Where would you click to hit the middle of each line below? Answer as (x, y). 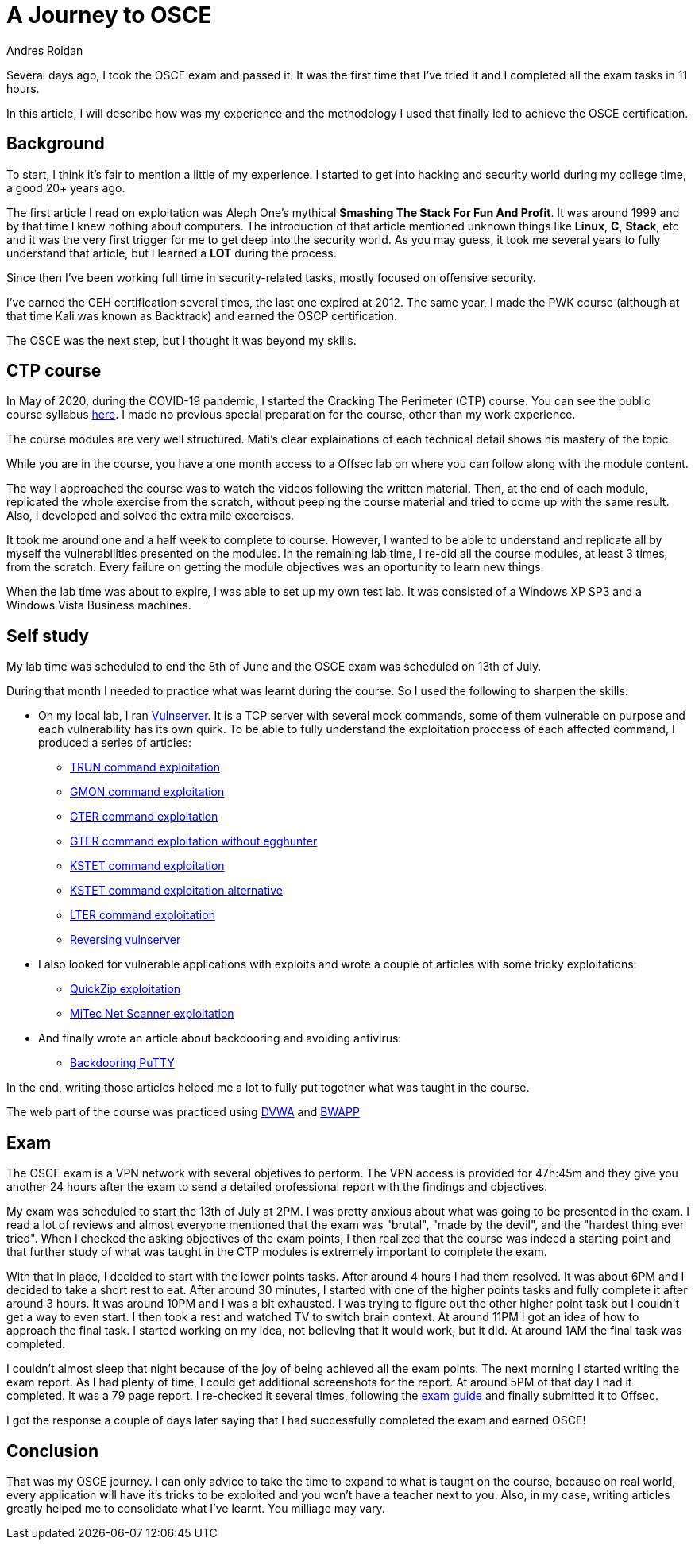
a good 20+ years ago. (66, 187)
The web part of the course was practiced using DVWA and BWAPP (183, 1112)
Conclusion (53, 1451)
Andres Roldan (45, 50)
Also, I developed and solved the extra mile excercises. (151, 516)
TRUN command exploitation (145, 767)
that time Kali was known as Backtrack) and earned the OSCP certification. (202, 315)
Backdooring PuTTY (122, 1063)
